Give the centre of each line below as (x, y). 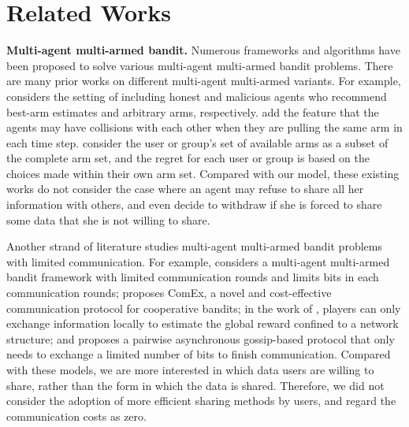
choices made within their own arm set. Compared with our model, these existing (203, 173)
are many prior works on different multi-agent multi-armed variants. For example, (204, 81)
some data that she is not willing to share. (108, 219)
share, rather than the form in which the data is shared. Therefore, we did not (195, 385)
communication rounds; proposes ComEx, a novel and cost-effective (169, 293)
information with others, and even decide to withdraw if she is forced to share (194, 204)
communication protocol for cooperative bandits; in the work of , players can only (204, 308)
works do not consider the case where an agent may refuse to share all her (185, 189)
